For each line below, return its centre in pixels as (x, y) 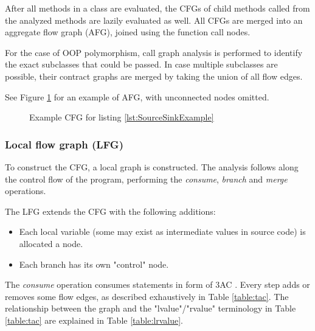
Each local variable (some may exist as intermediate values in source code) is (162, 232)
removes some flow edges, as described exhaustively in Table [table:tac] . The (147, 296)
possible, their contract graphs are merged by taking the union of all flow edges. (154, 76)
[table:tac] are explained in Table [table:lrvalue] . (94, 320)
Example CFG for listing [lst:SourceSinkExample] (122, 117)
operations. (26, 191)
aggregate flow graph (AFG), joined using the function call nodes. (128, 32)
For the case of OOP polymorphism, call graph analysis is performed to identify (154, 52)
